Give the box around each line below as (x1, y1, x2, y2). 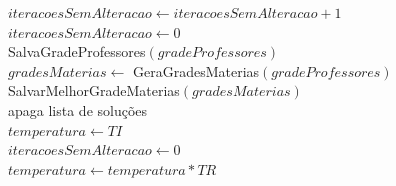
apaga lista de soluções (8, 99, 148, 120)
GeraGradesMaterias (132, 60, 260, 81)
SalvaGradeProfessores (8, 41, 146, 62)
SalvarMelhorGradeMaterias (8, 80, 180, 101)
